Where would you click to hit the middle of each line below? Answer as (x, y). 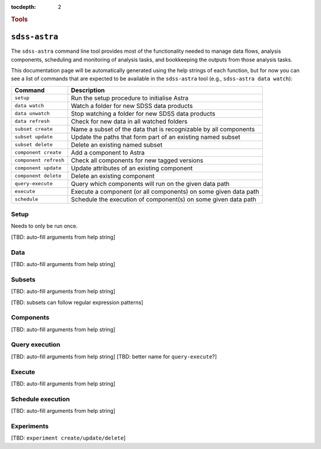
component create (38, 152)
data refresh (32, 121)
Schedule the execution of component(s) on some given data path (164, 199)
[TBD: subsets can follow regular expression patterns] (77, 302)
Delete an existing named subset (117, 144)
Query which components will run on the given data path (150, 184)
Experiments (30, 426)
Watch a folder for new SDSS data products (132, 106)
